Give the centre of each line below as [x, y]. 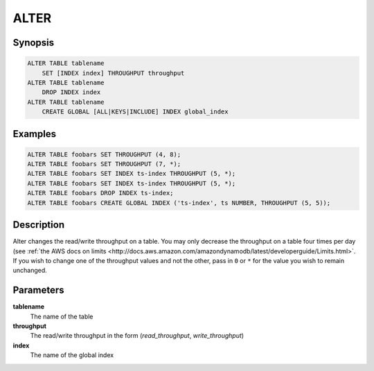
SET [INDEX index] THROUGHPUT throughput [113, 73]
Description [39, 225]
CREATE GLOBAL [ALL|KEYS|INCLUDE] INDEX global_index [135, 112]
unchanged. [30, 271]
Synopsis [34, 43]
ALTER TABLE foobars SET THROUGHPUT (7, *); [104, 164]
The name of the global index [72, 355]
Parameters [38, 290]
